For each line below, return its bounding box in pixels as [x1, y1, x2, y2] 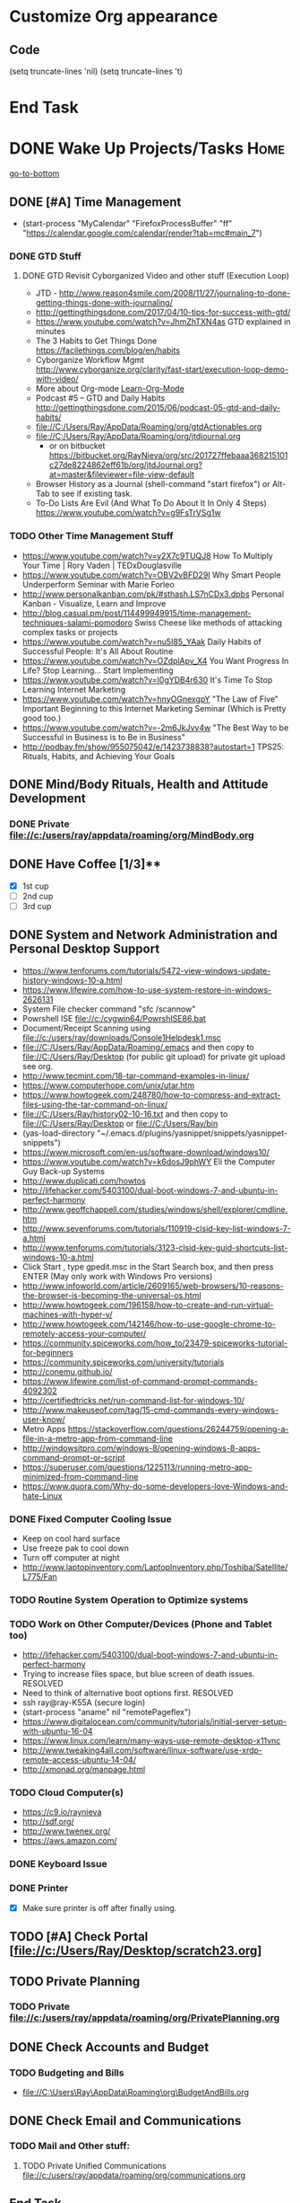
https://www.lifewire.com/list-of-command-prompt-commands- [21, 1376, 258, 1386]
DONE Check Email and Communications [9, 2113, 242, 2128]
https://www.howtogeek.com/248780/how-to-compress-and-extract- [21, 1089, 281, 1100]
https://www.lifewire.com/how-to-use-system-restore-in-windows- [21, 984, 272, 995]
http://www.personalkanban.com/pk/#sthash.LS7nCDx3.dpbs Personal [21, 588, 285, 599]
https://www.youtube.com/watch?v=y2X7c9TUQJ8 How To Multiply [21, 550, 273, 561]
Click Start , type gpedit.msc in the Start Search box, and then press [21, 1261, 274, 1272]
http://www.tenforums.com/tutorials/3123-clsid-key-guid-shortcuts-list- [21, 1242, 288, 1252]
